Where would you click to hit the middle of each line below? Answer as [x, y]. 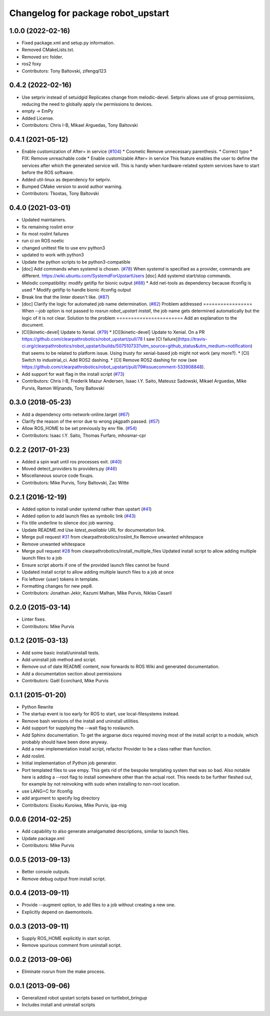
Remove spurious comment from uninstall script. [72, 945]
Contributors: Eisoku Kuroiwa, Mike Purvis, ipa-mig [74, 805]
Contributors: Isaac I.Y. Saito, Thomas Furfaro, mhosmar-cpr [84, 435]
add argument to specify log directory [61, 798]
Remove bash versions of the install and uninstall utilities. [80, 721]
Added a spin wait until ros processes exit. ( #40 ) [72, 461]
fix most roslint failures [45, 234]
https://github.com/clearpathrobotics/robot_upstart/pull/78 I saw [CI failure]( [100, 339]
